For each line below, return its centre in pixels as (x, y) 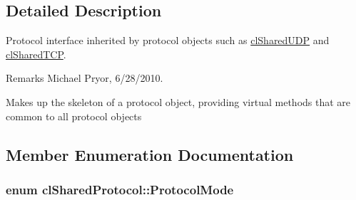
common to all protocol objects (74, 116)
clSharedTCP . (36, 54)
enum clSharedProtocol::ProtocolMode (120, 189)
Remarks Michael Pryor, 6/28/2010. (85, 78)
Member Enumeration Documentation (150, 154)
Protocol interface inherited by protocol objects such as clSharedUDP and (168, 40)
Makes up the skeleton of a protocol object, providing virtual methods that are (178, 101)
